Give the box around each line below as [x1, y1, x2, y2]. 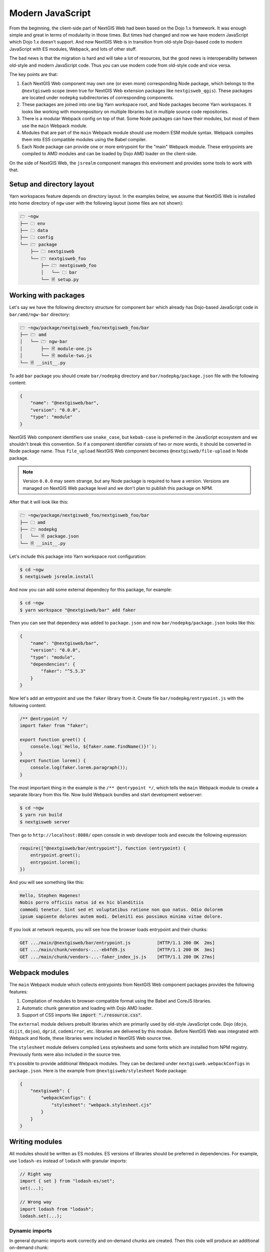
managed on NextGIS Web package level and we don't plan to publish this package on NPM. [22, 485, 213, 491]
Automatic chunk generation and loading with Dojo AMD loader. [21, 1005, 153, 1011]
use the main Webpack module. [21, 123, 87, 129]
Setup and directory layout [9, 180, 94, 188]
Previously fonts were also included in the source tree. [9, 1051, 121, 1057]
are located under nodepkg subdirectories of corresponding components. [21, 95, 174, 101]
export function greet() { [19, 737, 86, 742]
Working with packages [9, 291, 85, 300]
